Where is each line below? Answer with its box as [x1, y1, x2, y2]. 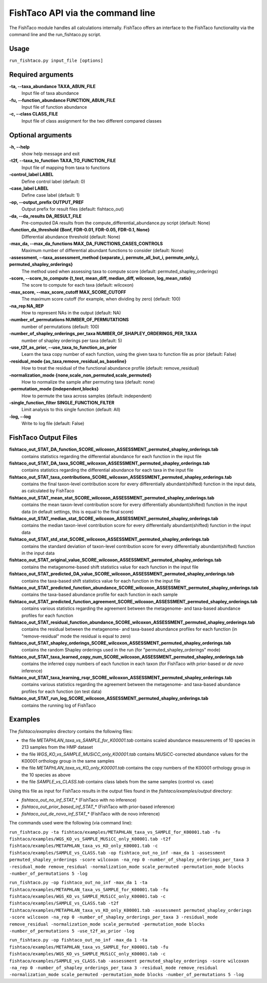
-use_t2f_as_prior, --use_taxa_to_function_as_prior [9, 344, 117, 350]
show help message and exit [21, 151, 80, 157]
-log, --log [9, 413, 31, 420]
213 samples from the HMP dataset [21, 744, 93, 750]
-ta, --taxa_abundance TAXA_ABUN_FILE [9, 83, 96, 89]
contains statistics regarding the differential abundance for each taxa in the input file [21, 467, 194, 473]
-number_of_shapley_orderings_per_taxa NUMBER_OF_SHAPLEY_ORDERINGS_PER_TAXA [9, 331, 197, 337]
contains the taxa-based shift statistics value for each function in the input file [21, 578, 180, 584]
